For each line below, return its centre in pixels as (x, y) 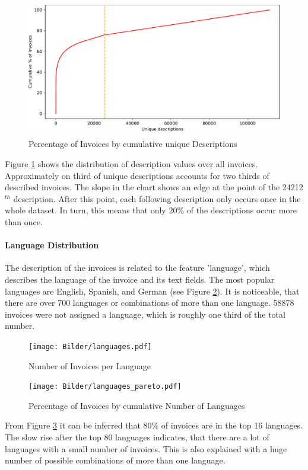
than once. (24, 221)
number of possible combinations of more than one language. (115, 460)
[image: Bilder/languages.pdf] (90, 346)
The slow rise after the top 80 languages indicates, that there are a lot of (137, 437)
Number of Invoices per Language (90, 365)
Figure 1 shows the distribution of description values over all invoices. (131, 163)
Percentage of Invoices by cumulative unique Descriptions (133, 144)
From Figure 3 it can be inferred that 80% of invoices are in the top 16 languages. (154, 425)
